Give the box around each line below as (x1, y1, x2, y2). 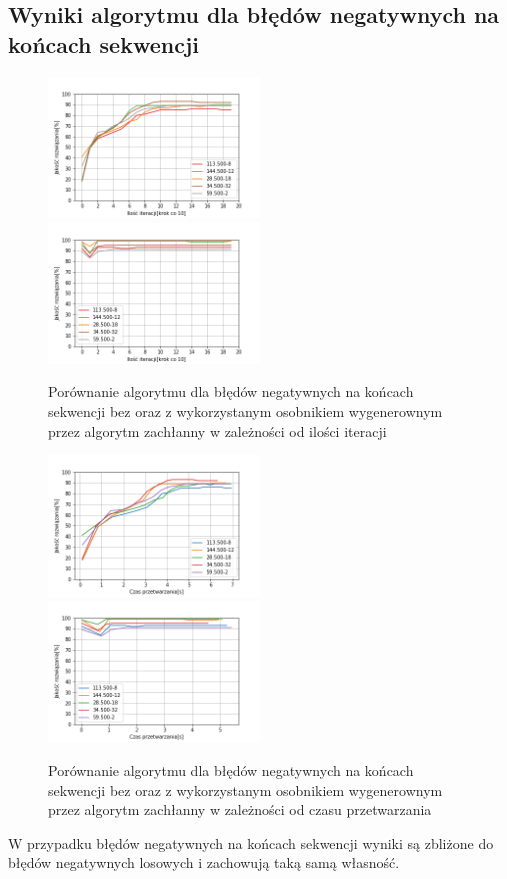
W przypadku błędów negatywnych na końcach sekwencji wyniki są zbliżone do (8, 832, 494, 853)
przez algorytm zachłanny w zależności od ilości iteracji (48, 420, 387, 441)
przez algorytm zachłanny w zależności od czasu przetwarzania (48, 799, 432, 820)
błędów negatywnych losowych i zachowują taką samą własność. (8, 852, 400, 873)
